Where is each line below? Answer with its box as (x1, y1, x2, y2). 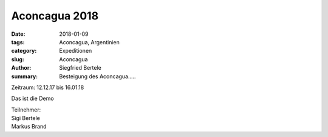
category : (11, 47, 37, 55)
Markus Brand (11, 123, 47, 130)
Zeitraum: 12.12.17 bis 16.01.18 (11, 84, 84, 91)
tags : (11, 38, 25, 45)
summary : (11, 73, 38, 80)
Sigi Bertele (11, 115, 41, 122)
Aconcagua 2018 (11, 9, 99, 22)
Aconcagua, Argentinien (59, 38, 120, 45)
